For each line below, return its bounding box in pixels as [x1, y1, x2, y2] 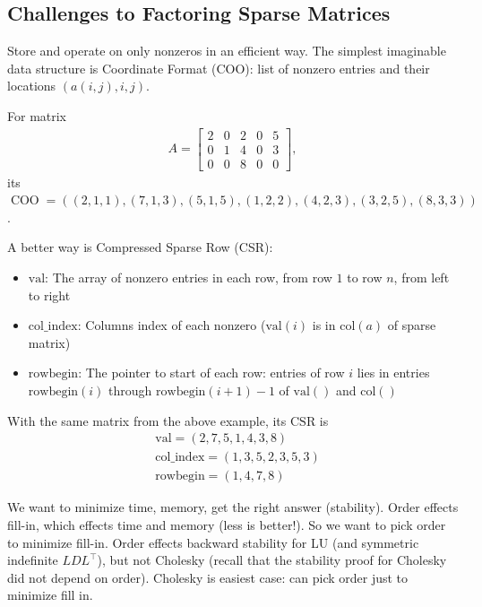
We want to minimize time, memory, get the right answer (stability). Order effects [7, 498, 459, 516]
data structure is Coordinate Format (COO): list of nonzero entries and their [7, 58, 430, 77]
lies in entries [357, 363, 430, 382]
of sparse [387, 316, 436, 334]
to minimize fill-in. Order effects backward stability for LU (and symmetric [7, 533, 419, 551]
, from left [393, 268, 450, 287]
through [108, 381, 152, 400]
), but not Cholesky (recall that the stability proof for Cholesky [97, 551, 447, 569]
